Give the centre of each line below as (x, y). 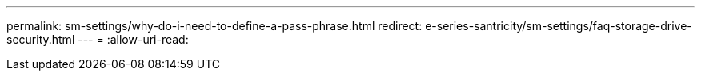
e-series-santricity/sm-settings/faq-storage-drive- (559, 26)
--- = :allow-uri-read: (133, 39)
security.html (41, 39)
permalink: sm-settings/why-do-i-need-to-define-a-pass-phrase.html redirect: (214, 26)
